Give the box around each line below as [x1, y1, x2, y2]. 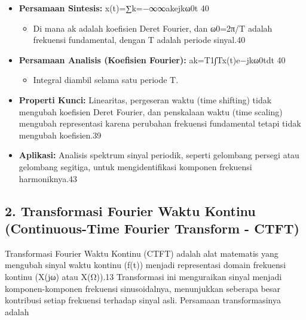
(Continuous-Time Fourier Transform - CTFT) [5, 219, 299, 237]
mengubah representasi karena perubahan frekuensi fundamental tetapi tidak [19, 117, 301, 130]
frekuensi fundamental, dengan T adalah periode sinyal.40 [33, 33, 246, 46]
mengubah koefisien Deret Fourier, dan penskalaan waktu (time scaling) [19, 105, 283, 118]
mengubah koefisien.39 [19, 128, 102, 141]
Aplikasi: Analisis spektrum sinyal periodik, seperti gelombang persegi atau [19, 149, 299, 161]
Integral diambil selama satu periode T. [33, 73, 179, 86]
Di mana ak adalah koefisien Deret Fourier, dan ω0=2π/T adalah [33, 21, 273, 34]
